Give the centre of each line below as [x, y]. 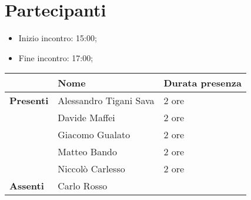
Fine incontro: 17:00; [56, 57]
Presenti [29, 101]
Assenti [27, 186]
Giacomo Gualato [94, 135]
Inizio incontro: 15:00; [58, 38]
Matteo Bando [87, 152]
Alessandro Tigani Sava [106, 101]
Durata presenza [203, 83]
